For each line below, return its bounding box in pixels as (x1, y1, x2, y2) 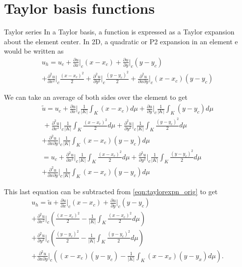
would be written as (4, 46, 64, 56)
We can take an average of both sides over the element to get (4, 92, 188, 102)
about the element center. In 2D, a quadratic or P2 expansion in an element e (4, 36, 238, 46)
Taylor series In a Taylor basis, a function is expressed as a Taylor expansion (4, 27, 235, 37)
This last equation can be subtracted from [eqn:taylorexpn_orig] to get (4, 186, 218, 196)
